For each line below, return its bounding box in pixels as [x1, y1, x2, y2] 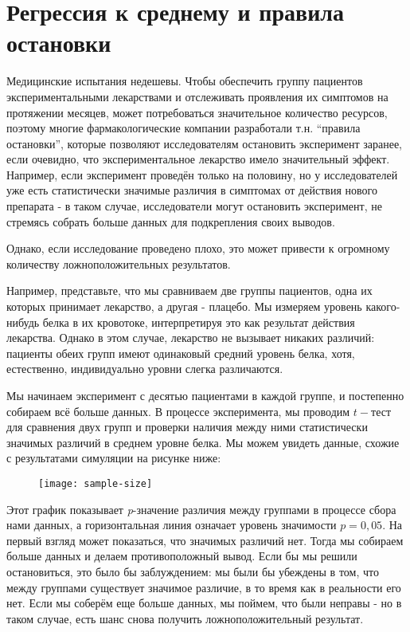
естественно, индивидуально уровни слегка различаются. [6, 360, 283, 377]
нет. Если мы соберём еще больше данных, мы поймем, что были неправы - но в [6, 595, 402, 611]
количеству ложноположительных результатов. [6, 255, 231, 272]
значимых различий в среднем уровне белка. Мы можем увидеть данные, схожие [6, 434, 400, 450]
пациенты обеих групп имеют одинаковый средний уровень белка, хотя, [6, 344, 355, 361]
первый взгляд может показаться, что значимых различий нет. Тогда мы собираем [6, 532, 404, 548]
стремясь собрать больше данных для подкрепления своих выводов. [6, 213, 335, 230]
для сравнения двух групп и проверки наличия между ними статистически [6, 418, 368, 435]
